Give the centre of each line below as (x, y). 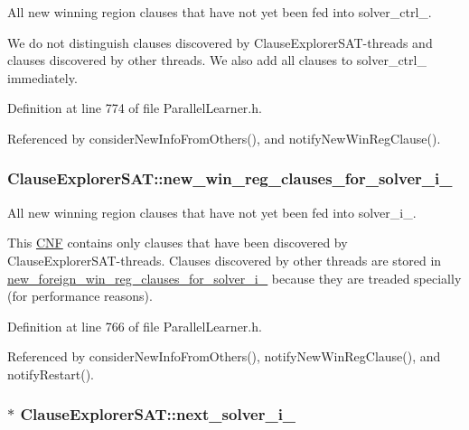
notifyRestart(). (51, 374)
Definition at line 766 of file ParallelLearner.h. (135, 326)
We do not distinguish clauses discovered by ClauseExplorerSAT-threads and (220, 42)
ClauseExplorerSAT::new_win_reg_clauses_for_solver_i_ (230, 178)
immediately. (42, 77)
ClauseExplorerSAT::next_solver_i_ (158, 414)
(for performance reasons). (80, 296)
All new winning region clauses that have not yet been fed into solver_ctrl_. (220, 12)
